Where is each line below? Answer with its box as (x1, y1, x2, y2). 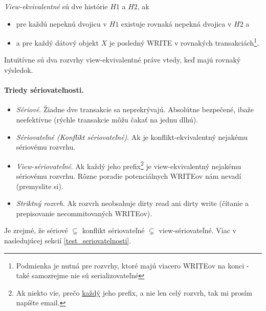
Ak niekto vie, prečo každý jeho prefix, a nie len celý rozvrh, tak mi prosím (16, 287, 252, 298)
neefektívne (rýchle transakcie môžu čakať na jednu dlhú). (16, 114, 198, 125)
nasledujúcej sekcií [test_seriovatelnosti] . (4, 235, 131, 246)
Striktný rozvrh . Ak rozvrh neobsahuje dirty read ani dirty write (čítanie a (16, 198, 249, 209)
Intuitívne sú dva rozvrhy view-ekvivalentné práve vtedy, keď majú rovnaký (4, 54, 241, 65)
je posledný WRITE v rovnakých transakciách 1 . (109, 36, 259, 48)
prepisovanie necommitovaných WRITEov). (16, 208, 152, 218)
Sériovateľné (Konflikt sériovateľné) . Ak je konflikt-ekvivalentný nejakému (16, 131, 248, 142)
